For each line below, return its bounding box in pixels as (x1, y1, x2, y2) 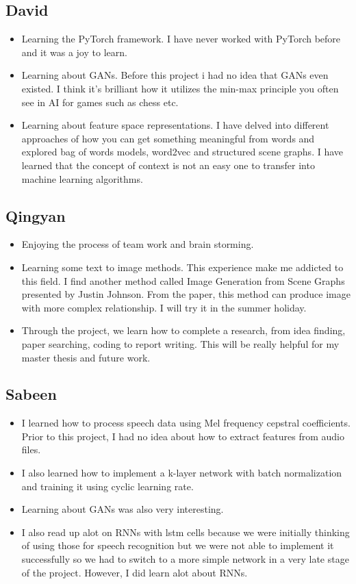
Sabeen (5, 383, 57, 405)
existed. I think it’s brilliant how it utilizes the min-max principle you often (21, 81, 339, 95)
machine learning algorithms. (21, 171, 143, 186)
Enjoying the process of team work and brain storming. (21, 237, 254, 251)
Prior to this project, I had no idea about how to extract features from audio (21, 429, 344, 443)
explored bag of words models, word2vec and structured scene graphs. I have (21, 144, 344, 159)
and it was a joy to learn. (21, 45, 127, 59)
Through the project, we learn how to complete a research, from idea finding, (21, 323, 346, 338)
